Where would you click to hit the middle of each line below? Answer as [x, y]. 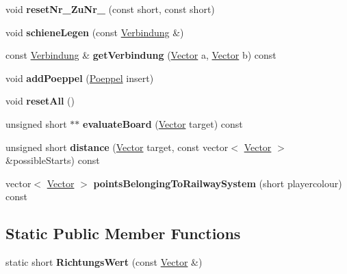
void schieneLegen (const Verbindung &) [95, 32]
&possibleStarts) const [53, 160]
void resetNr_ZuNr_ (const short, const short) [110, 9]
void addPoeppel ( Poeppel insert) [80, 78]
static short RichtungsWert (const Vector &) [104, 262]
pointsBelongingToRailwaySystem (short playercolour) [218, 183]
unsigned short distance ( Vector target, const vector [117, 147]
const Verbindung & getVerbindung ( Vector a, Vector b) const [141, 55]
